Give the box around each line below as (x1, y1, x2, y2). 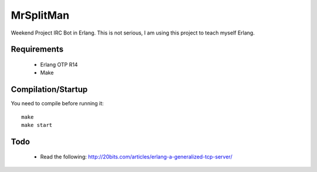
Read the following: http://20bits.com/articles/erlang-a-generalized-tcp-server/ (40, 153, 232, 160)
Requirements (11, 44, 64, 54)
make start (21, 122, 53, 129)
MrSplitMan (11, 9, 70, 22)
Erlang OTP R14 (40, 61, 78, 68)
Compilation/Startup (11, 85, 88, 95)
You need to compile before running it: (11, 100, 104, 107)
